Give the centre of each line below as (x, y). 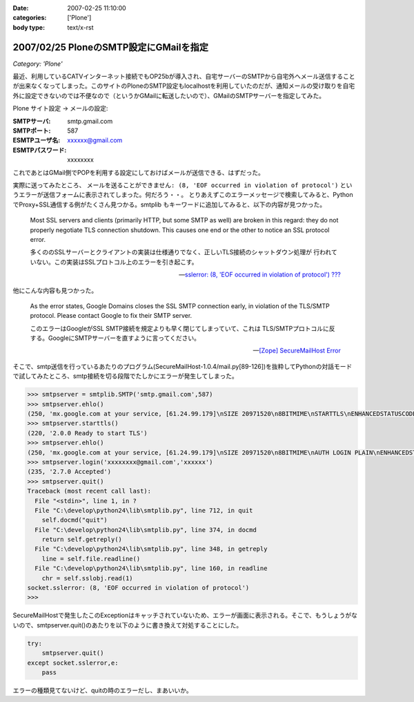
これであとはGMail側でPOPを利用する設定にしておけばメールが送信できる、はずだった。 (139, 172)
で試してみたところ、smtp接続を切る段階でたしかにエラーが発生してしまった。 (125, 376)
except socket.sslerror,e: (73, 663)
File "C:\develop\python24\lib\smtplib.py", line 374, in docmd (146, 530)
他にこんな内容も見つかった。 (55, 290)
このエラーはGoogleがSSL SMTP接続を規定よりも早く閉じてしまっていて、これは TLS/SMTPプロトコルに (179, 328)
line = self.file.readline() (91, 559)
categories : (30, 18)
